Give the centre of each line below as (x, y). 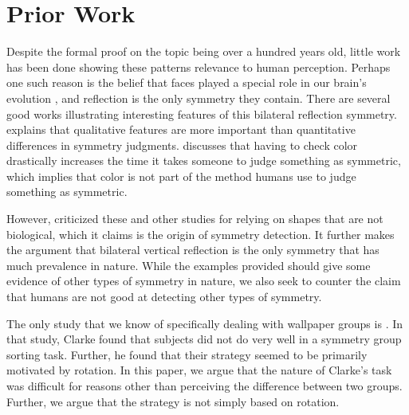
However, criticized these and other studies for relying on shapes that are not (195, 219)
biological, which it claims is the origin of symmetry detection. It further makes (201, 234)
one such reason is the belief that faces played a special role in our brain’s (187, 82)
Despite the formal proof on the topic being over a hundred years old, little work (204, 51)
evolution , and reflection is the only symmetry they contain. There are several (199, 98)
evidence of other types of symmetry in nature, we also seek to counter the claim (204, 281)
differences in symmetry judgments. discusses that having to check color (182, 145)
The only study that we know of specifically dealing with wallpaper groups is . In (205, 323)
